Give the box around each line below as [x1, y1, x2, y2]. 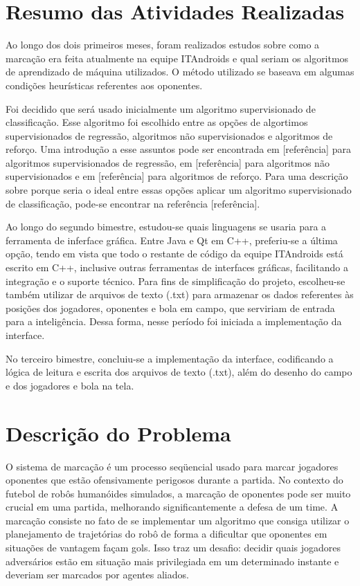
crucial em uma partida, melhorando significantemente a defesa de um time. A [6, 500, 339, 514]
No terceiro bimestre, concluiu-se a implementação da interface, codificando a [6, 351, 334, 365]
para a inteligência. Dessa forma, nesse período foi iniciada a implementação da [6, 314, 342, 329]
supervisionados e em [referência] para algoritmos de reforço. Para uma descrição [6, 169, 348, 183]
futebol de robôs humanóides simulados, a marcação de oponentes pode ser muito [6, 486, 351, 500]
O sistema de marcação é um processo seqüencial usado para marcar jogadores [6, 459, 339, 473]
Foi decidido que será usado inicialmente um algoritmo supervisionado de [6, 101, 316, 116]
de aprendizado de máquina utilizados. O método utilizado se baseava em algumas [6, 64, 354, 79]
